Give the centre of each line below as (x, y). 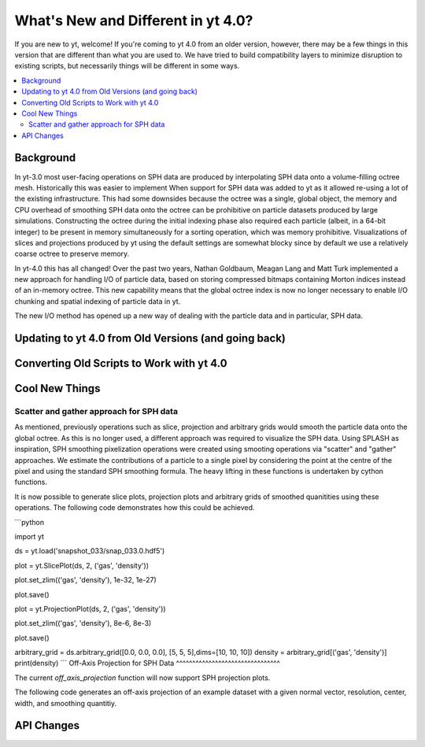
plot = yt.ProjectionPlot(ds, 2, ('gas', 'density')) (90, 608)
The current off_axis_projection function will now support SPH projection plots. (142, 678)
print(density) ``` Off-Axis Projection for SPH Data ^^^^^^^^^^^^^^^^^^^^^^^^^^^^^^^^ (147, 663)
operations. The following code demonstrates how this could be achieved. (135, 508)
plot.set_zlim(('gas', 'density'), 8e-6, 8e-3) (83, 623)
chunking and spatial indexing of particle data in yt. (98, 301)
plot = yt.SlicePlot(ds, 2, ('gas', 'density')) (82, 565)
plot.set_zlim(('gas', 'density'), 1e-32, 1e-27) (85, 580)
